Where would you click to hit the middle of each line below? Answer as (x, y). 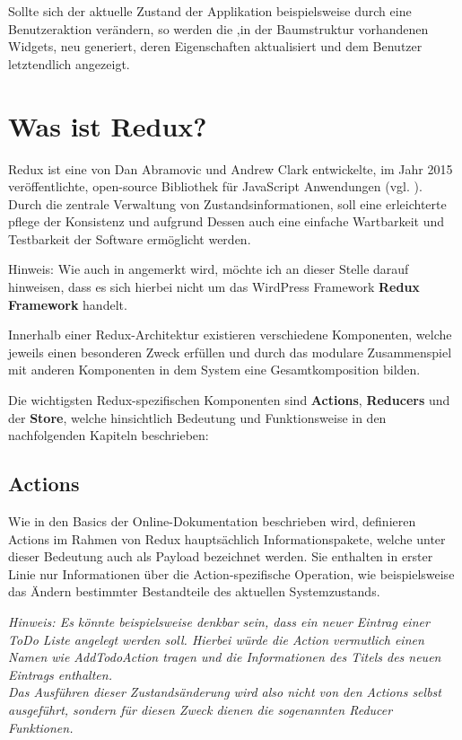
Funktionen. (41, 727)
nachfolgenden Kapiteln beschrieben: (109, 435)
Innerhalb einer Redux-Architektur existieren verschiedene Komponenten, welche (230, 335)
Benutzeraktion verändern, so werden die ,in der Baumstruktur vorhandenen (218, 28)
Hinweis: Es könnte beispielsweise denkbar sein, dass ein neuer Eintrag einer (219, 621)
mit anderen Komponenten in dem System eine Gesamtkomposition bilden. (214, 370)
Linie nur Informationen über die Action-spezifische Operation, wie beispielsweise (231, 573)
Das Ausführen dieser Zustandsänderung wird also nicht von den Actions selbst (225, 692)
